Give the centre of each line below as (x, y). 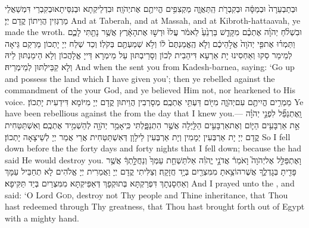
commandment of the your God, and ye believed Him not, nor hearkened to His (150, 90)
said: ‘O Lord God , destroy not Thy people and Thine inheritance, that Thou (146, 194)
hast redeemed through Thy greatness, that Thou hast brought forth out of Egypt (155, 206)
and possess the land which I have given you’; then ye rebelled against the (140, 78)
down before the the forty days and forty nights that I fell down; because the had (153, 148)
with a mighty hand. (42, 218)
